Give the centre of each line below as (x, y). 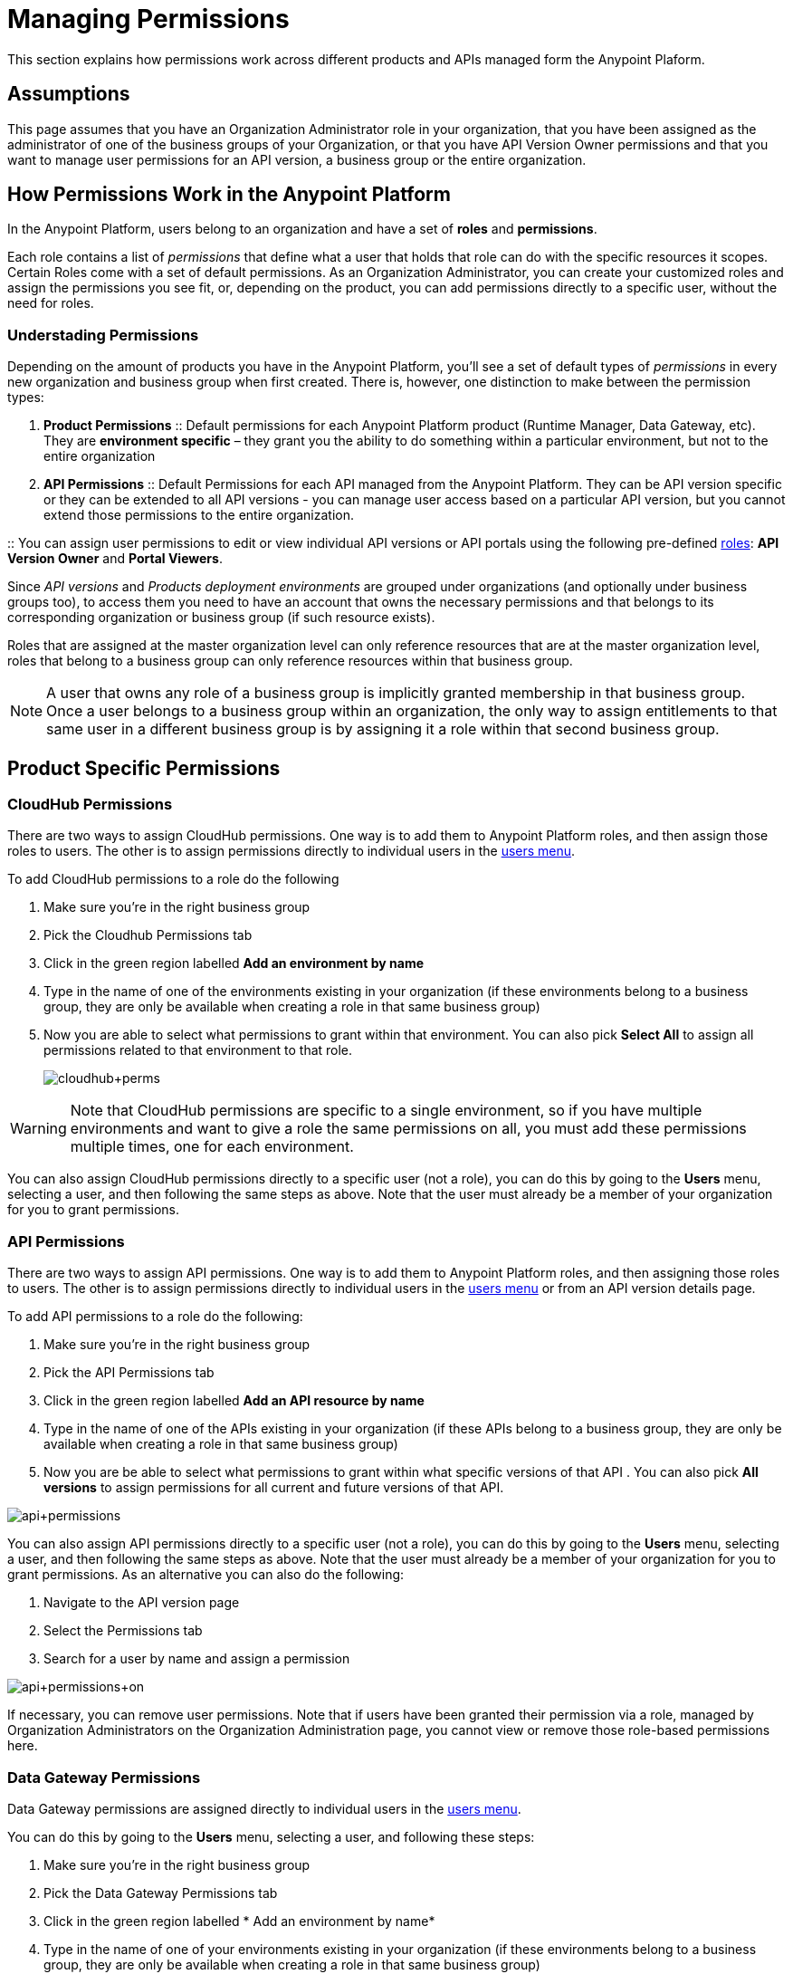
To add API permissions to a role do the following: (155, 1317)
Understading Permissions (103, 335)
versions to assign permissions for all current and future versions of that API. (274, 1488)
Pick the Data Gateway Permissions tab (161, 1893)
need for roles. (51, 303)
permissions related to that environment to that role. (198, 1050)
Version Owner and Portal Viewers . (115, 559)
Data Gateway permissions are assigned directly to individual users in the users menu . (264, 1808)
